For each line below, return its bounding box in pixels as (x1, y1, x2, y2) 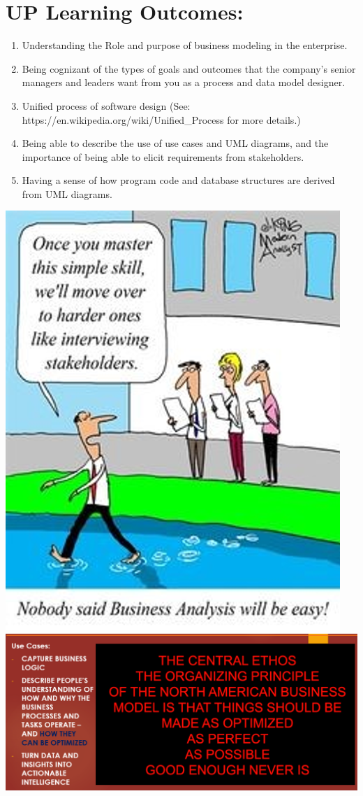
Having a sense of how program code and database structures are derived (22, 173, 335, 187)
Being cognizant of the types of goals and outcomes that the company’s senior (22, 61, 356, 76)
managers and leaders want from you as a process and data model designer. (22, 75, 346, 90)
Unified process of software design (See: (22, 98, 191, 113)
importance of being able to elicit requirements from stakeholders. (22, 149, 304, 164)
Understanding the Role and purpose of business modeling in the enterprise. (22, 38, 348, 52)
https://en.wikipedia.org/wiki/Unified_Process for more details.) (22, 112, 301, 127)
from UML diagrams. (22, 186, 112, 201)
